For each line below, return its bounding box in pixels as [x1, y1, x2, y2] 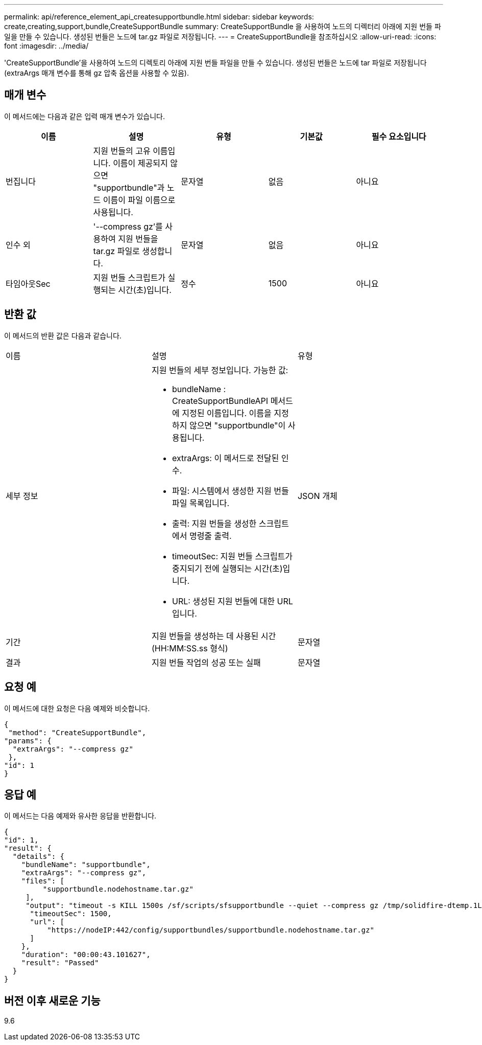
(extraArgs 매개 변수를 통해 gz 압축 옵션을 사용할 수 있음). [4, 69, 189, 77]
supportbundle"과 [97, 182, 165, 193]
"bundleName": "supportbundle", [21, 860, 151, 869]
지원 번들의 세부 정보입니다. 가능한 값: [151, 365, 288, 375]
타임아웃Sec [6, 278, 51, 289]
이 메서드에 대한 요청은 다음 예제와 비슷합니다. [4, 703, 150, 713]
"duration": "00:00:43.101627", [21, 950, 151, 959]
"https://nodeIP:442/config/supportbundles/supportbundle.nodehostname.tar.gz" [47, 926, 374, 935]
